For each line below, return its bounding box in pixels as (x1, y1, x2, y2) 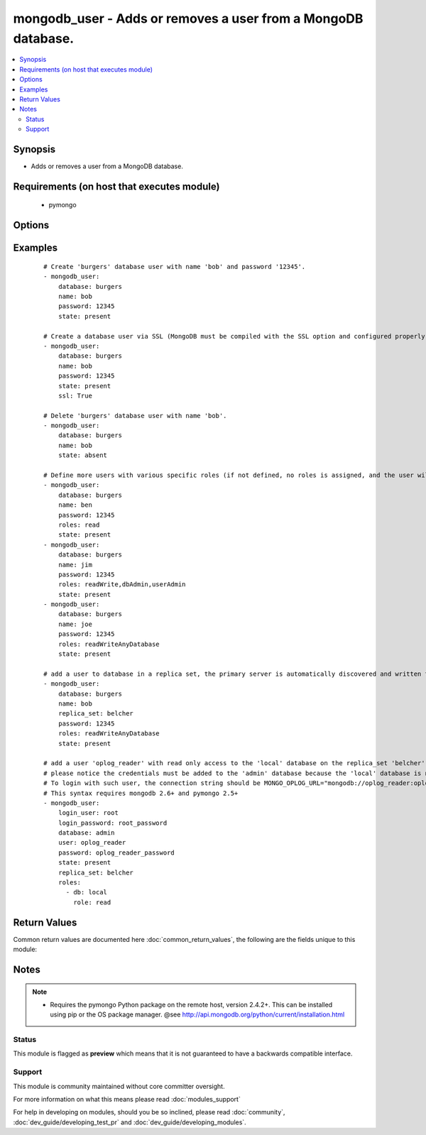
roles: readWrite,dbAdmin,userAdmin (58, 581, 186, 588)
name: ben (58, 501, 92, 509)
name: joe (58, 620, 92, 628)
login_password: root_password (58, 818, 168, 827)
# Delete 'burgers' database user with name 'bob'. (43, 412, 227, 420)
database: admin (58, 829, 115, 837)
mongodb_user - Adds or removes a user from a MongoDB (13, 11, 364, 26)
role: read (73, 898, 111, 906)
